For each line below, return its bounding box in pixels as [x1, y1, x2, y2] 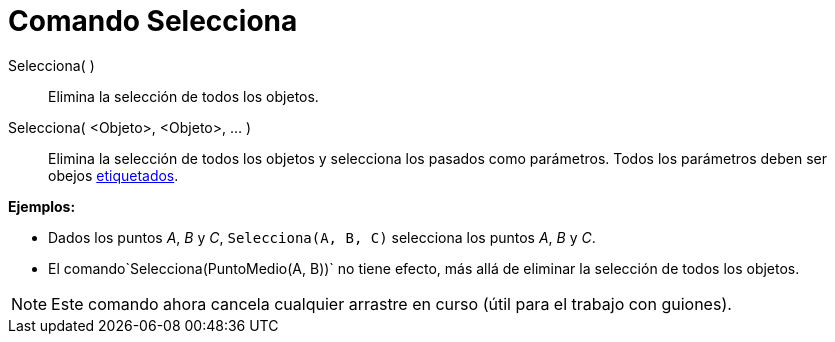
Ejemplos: [8, 197, 76, 215]
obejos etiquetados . [48, 166, 179, 184]
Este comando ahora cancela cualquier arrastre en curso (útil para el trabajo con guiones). [51, 293, 732, 314]
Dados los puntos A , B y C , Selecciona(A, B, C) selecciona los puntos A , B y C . [48, 228, 596, 246]
